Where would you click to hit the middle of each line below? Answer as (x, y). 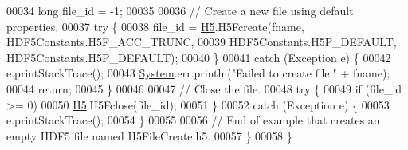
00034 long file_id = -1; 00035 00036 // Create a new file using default (180, 10)
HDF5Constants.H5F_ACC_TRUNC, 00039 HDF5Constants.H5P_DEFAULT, (202, 42)
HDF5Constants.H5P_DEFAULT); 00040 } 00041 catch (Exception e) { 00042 (199, 57)
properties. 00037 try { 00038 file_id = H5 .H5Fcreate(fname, (155, 26)
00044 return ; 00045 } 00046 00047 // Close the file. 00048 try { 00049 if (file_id (204, 88)
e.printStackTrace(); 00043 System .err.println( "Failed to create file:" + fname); (198, 73)
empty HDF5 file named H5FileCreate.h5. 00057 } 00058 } (149, 135)
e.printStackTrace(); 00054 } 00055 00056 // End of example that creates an (193, 120)
